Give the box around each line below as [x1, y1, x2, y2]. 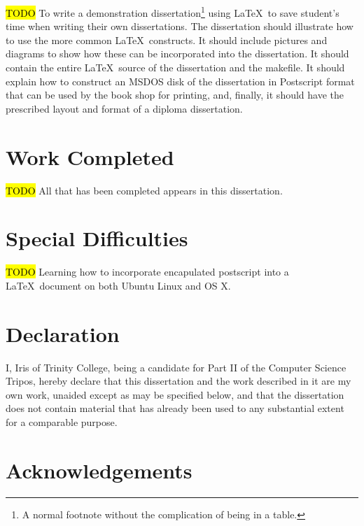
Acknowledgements [6, 455, 192, 484]
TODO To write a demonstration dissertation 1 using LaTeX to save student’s [6, 3, 339, 20]
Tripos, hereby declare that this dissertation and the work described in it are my [6, 374, 351, 388]
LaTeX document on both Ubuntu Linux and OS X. [6, 278, 231, 292]
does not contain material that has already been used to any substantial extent [6, 401, 344, 415]
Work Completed [6, 142, 174, 171]
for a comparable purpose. [6, 414, 118, 429]
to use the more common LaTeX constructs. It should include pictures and [6, 32, 328, 47]
